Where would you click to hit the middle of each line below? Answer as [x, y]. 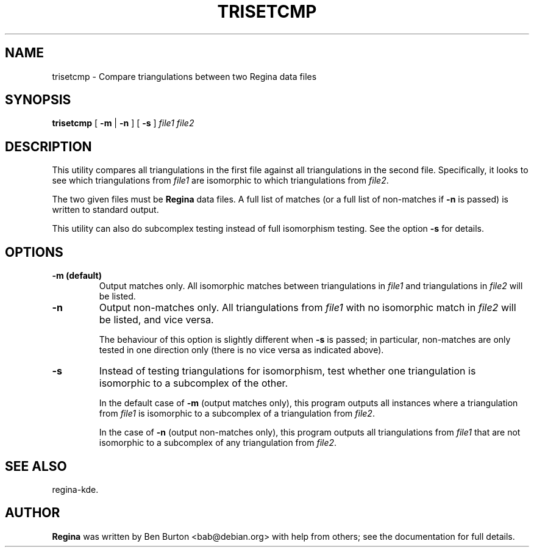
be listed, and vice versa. [156, 320]
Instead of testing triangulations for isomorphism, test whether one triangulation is [287, 371]
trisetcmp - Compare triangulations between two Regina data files [184, 76]
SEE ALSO [36, 466]
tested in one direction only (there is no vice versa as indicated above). [241, 350]
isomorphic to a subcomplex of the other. [194, 383]
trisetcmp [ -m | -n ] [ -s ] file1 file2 [123, 123]
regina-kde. [75, 489]
